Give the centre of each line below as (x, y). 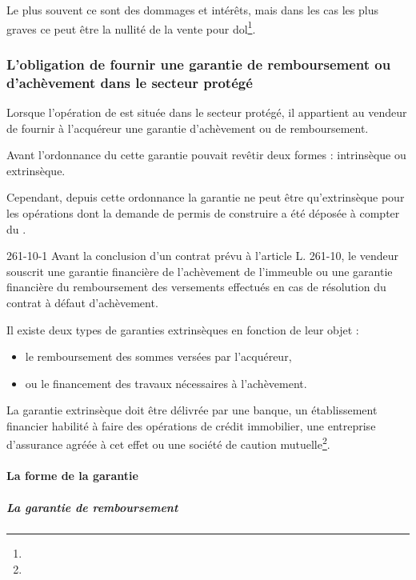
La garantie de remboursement (92, 507)
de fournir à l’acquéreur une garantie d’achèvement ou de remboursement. (188, 128)
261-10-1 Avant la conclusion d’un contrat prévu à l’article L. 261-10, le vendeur (203, 256)
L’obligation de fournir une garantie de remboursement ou (199, 64)
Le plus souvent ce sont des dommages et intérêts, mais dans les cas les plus (192, 10)
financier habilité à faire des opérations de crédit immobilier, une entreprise (191, 425)
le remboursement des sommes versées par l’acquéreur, (158, 356)
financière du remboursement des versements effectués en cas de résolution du (196, 287)
